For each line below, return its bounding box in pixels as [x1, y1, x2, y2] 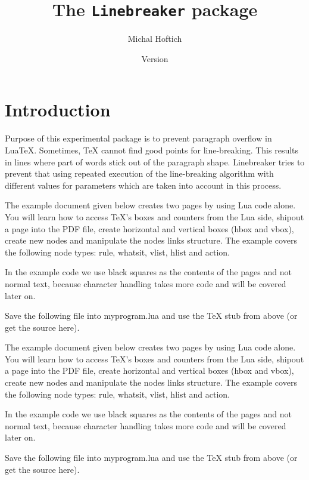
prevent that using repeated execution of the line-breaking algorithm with [5, 167, 274, 180]
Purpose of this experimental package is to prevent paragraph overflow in [5, 132, 272, 144]
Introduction [5, 97, 111, 122]
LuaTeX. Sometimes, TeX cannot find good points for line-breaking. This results [5, 143, 299, 156]
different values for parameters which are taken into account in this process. [5, 179, 282, 191]
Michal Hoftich [127, 32, 182, 45]
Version [141, 52, 168, 64]
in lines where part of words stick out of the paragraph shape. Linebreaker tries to [5, 155, 305, 168]
